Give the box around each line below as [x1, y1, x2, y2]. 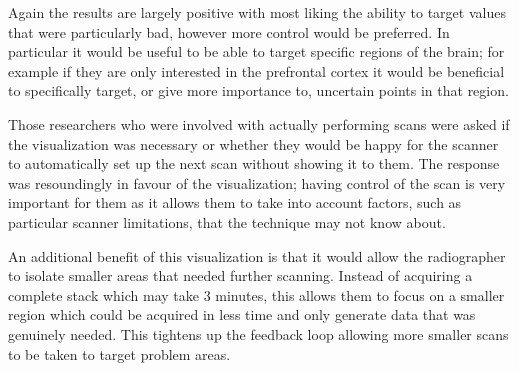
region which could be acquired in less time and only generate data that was [8, 304, 476, 325]
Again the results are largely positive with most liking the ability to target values [8, 2, 506, 22]
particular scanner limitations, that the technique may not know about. [8, 211, 446, 232]
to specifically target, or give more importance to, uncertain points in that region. [8, 80, 509, 101]
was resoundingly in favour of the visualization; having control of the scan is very [8, 172, 506, 193]
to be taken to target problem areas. [8, 343, 231, 364]
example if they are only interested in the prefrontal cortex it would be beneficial [8, 60, 505, 81]
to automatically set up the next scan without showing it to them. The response [8, 153, 500, 174]
